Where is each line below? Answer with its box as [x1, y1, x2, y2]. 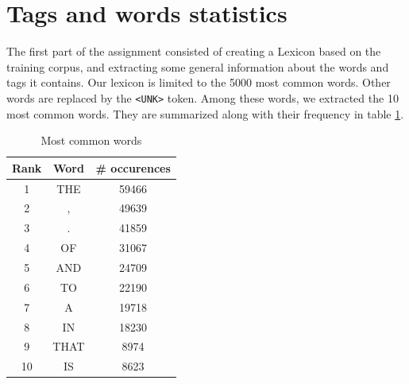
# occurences [95, 159, 171, 176]
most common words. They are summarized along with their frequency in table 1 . [6, 105, 404, 122]
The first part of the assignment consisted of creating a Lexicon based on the [6, 43, 381, 60]
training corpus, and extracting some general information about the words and [6, 58, 389, 75]
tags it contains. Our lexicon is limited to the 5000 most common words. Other [6, 74, 391, 91]
